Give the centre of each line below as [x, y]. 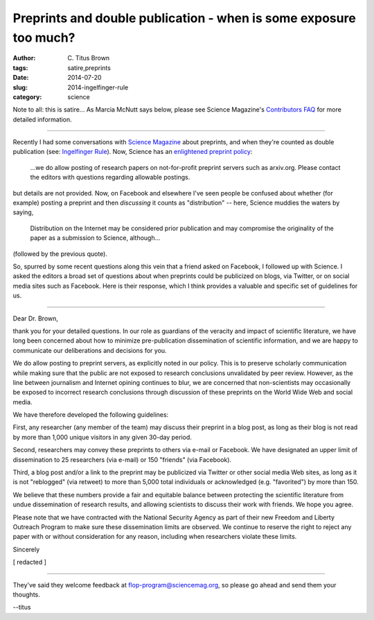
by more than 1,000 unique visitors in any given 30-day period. [102, 437]
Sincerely [26, 549]
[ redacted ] [29, 562]
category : [27, 96]
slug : [20, 87]
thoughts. [27, 594]
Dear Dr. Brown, [36, 318]
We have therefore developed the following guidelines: [91, 415]
